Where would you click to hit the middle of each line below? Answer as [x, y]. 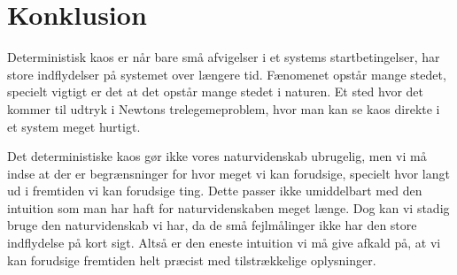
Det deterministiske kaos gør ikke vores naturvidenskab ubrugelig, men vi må [217, 156]
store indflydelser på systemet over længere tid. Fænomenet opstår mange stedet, [227, 74]
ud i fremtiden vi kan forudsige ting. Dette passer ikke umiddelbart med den [215, 191]
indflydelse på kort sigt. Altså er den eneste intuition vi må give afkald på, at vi [224, 243]
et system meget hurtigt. [74, 126]
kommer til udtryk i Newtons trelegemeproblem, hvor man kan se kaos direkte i [224, 108]
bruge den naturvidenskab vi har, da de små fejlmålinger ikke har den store [212, 225]
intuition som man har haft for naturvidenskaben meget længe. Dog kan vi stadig [228, 207]
